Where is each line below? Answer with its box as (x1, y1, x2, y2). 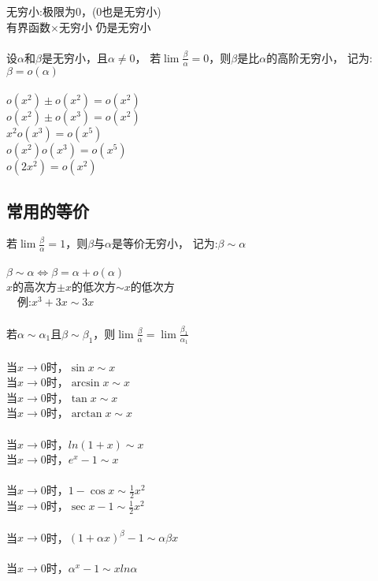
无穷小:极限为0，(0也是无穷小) (6, 3, 161, 19)
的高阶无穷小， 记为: (266, 49, 372, 65)
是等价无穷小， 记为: (112, 235, 218, 251)
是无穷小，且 (41, 49, 108, 65)
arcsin (71, 378, 100, 389)
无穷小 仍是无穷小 (58, 18, 151, 35)
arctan (71, 408, 102, 420)
